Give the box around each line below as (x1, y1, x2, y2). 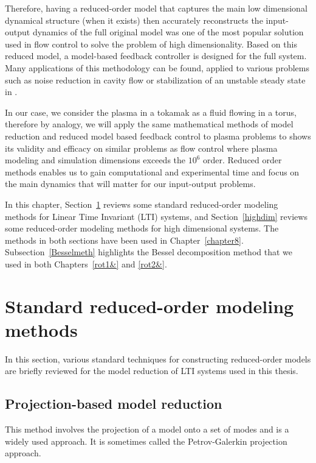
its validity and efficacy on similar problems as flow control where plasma (5, 141, 278, 154)
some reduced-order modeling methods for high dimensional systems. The (5, 222, 279, 235)
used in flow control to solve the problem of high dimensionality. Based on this (5, 37, 297, 50)
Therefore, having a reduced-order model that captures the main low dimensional (5, 2, 307, 14)
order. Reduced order (203, 154, 282, 166)
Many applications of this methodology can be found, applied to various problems (5, 61, 309, 74)
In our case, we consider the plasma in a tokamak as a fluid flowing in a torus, (5, 105, 297, 118)
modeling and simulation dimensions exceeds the (5, 154, 186, 166)
